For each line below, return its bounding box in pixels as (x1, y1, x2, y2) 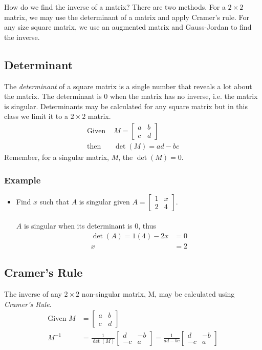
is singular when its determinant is (24, 220, 133, 231)
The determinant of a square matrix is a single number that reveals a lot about (4, 80, 252, 91)
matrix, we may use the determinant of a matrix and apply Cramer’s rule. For (4, 11, 249, 22)
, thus (138, 220, 156, 231)
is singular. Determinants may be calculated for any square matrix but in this (4, 100, 248, 111)
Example (4, 173, 41, 186)
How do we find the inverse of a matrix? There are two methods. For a (4, 2, 226, 12)
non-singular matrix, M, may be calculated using (81, 289, 235, 299)
